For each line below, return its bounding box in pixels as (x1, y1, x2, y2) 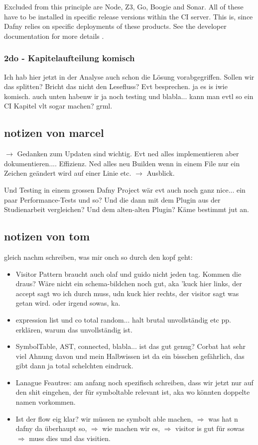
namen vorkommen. (15, 397, 76, 407)
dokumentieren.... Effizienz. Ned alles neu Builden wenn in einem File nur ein (4, 158, 240, 168)
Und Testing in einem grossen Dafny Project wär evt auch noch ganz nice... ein (4, 184, 246, 195)
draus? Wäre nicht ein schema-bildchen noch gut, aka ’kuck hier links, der (15, 278, 242, 289)
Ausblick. (146, 168, 175, 178)
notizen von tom (4, 228, 90, 244)
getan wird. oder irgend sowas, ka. (15, 298, 121, 308)
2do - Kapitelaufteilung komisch (4, 52, 135, 64)
